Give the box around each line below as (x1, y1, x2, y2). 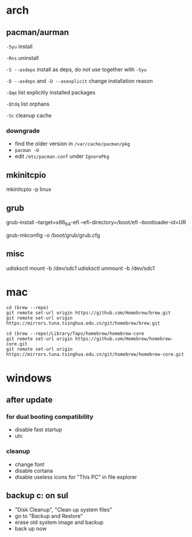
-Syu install (6, 43, 33, 50)
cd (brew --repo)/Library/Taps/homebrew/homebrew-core (6, 331, 145, 337)
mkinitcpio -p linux (6, 186, 52, 193)
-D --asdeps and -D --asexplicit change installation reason (6, 78, 153, 84)
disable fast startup (14, 426, 62, 433)
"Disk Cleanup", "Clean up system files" (14, 506, 113, 513)
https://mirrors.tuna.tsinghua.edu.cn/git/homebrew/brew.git (6, 320, 161, 326)
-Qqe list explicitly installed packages (6, 89, 96, 96)
